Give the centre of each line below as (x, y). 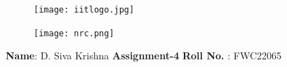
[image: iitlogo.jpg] (84, 10)
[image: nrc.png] (74, 33)
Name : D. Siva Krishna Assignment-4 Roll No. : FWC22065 (143, 55)
